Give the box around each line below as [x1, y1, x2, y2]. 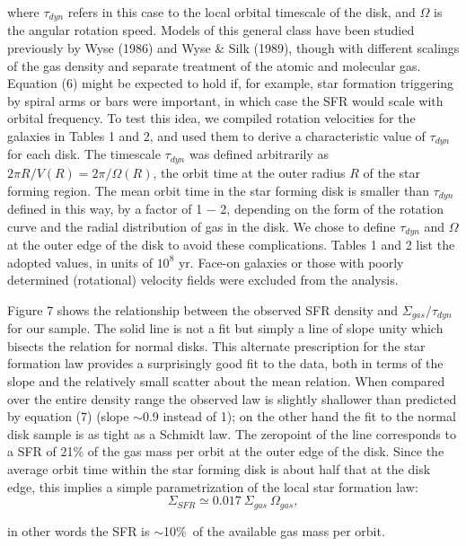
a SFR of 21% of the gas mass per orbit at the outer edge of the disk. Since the [7, 442, 444, 461]
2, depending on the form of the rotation [220, 198, 444, 217]
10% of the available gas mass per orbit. [163, 521, 385, 540]
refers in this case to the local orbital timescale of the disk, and [67, 3, 416, 21]
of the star [363, 163, 421, 181]
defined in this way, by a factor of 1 [7, 198, 203, 217]
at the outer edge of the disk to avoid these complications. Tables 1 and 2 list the [7, 235, 455, 254]
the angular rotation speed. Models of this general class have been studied [7, 21, 415, 40]
